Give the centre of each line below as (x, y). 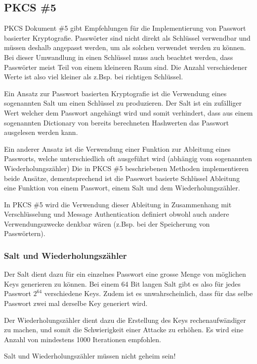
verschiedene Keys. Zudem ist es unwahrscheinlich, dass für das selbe (149, 293)
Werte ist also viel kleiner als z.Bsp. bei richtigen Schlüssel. (94, 77)
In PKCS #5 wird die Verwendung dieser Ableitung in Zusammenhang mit (118, 204)
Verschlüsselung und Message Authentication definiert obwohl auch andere (117, 214)
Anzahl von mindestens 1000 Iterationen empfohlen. (83, 339)
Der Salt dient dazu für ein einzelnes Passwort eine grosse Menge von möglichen (125, 274)
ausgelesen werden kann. (41, 132)
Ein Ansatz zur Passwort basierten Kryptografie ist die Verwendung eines (115, 93)
